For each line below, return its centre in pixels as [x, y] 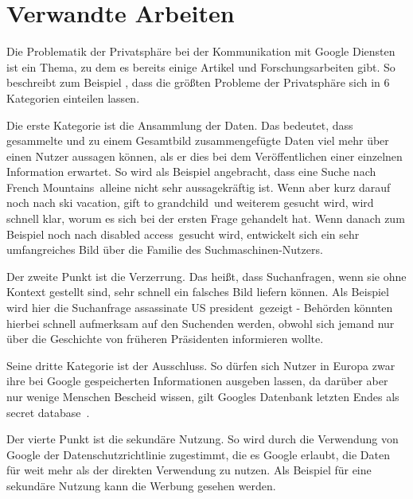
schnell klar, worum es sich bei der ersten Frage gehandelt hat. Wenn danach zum [206, 218]
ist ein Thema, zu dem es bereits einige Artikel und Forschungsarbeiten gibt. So [201, 66]
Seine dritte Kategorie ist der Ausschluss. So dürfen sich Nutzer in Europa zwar [201, 365]
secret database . [48, 412]
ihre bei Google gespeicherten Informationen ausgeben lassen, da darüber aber [197, 381]
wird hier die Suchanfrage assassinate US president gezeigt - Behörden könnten [200, 308]
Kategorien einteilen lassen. [73, 97]
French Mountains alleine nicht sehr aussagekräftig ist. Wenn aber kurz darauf [199, 187]
